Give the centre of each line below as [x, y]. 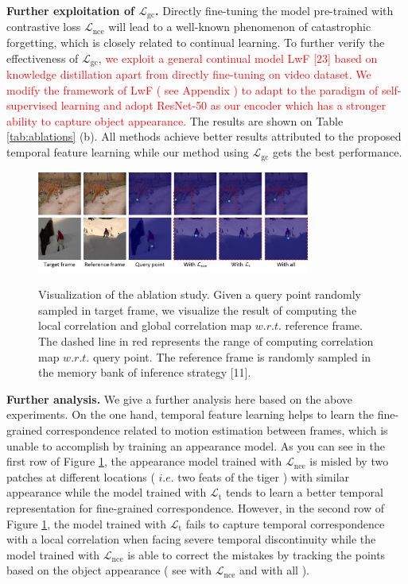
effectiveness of [43, 58]
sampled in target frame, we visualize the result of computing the [198, 309]
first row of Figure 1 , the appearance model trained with [144, 461]
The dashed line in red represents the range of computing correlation [206, 341]
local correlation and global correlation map [145, 325]
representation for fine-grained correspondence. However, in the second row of [195, 508]
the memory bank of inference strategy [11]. [145, 372]
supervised [32, 105]
